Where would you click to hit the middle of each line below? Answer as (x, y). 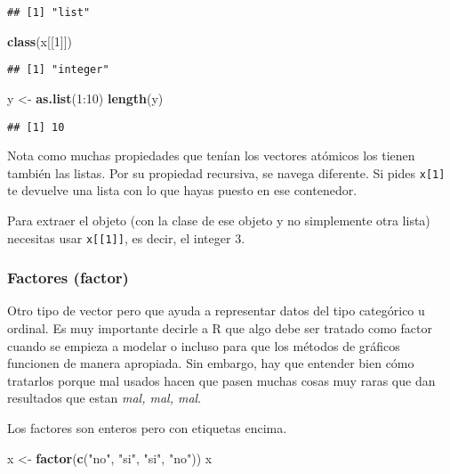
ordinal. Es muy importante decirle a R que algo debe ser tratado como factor (220, 328)
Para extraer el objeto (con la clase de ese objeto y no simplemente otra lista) (219, 220)
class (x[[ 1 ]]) (40, 41)
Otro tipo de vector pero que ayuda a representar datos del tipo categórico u (216, 311)
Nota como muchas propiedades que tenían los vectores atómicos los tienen (211, 155)
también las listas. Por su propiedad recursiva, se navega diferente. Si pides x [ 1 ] (226, 172)
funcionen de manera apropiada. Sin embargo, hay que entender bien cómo (211, 363)
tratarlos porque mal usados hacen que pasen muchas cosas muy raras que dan (221, 380)
